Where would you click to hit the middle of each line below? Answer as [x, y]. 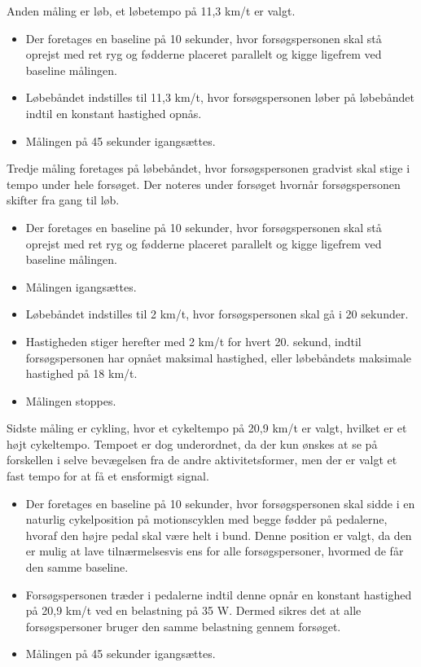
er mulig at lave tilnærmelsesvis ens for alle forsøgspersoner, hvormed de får [215, 551]
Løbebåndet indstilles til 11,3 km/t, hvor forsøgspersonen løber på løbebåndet [220, 97]
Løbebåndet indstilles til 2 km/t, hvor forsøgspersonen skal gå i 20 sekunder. [217, 314]
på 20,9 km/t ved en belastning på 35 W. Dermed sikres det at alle [193, 610]
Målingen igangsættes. [81, 286]
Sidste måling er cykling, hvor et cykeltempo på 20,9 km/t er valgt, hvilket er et [207, 428]
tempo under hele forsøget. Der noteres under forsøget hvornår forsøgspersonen [204, 184]
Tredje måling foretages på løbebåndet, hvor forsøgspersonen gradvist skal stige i [208, 168]
